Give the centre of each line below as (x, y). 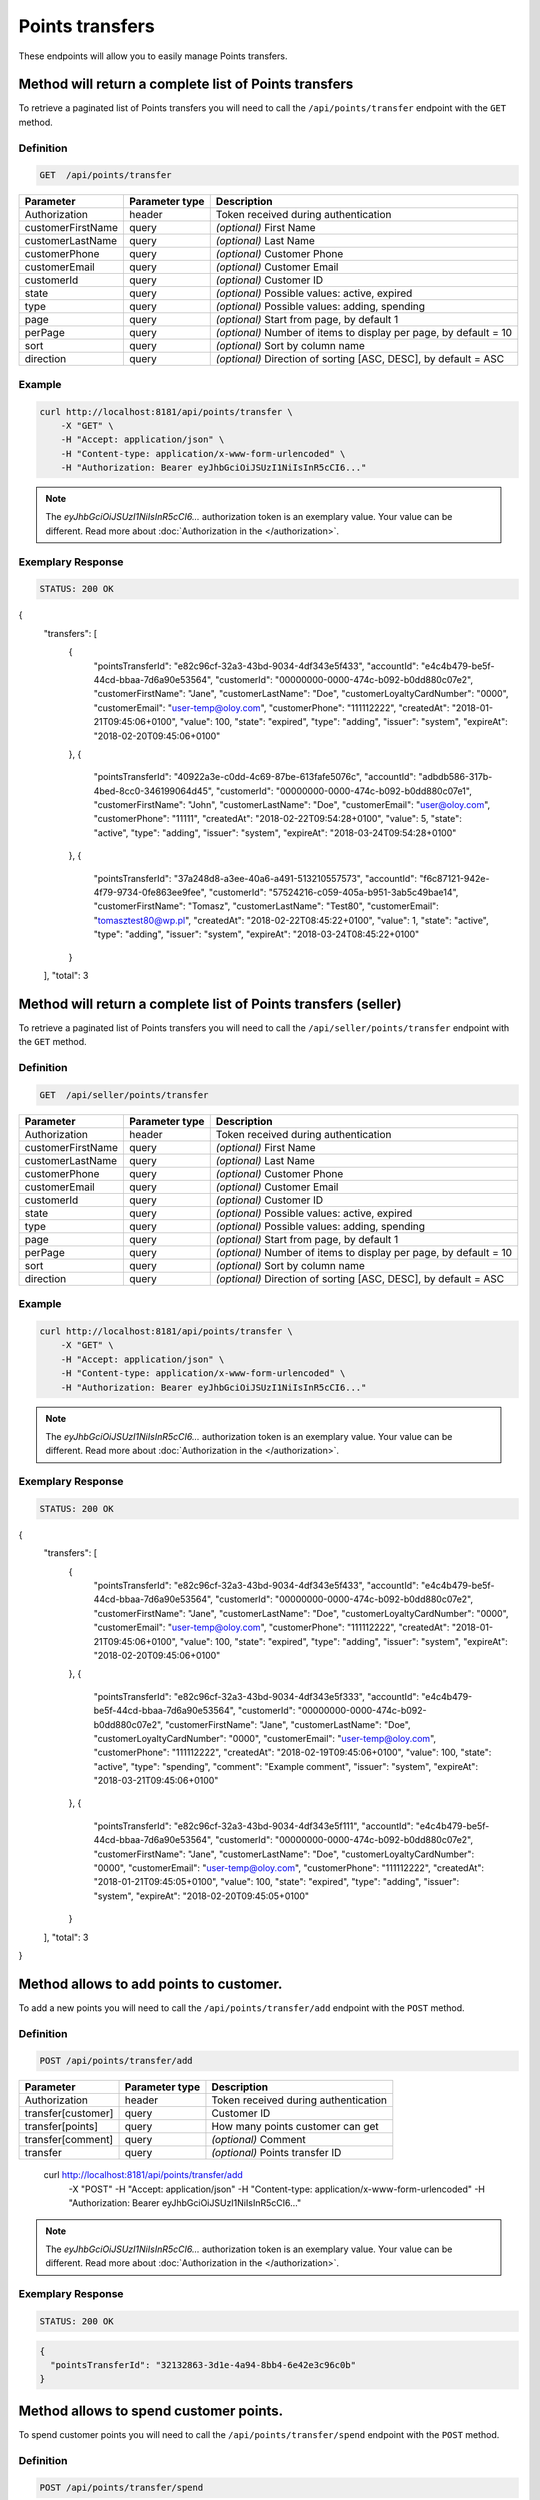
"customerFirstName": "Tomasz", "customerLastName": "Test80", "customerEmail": (266, 906)
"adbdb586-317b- (455, 777)
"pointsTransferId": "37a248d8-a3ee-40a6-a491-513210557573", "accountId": (255, 878)
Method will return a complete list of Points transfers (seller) (210, 1003)
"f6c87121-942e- (454, 878)
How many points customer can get (295, 2127)
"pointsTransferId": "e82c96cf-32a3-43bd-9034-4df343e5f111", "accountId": (253, 1826)
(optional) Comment (258, 2140)
